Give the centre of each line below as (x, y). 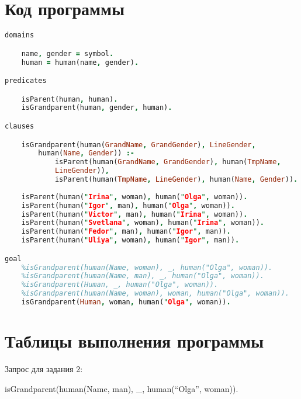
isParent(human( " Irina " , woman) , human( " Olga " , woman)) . (134, 197)
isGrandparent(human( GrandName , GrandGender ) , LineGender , (139, 145)
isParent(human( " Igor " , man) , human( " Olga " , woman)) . (128, 205)
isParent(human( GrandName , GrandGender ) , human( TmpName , (168, 162)
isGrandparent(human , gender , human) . (97, 108)
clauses (20, 126)
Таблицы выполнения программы (134, 341)
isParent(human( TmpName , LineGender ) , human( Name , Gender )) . (176, 180)
